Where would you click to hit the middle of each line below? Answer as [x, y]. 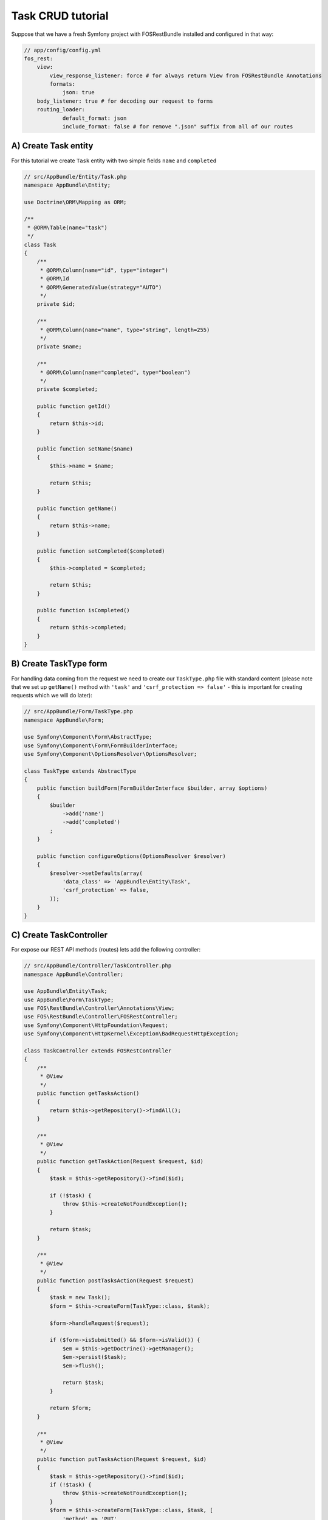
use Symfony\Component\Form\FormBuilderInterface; [101, 745]
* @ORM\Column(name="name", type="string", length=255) [125, 330]
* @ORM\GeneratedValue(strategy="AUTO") [101, 287]
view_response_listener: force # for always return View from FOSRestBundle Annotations [186, 75]
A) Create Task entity [52, 146]
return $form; [70, 1408]
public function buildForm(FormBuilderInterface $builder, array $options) [152, 788]
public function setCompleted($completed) [101, 551]
